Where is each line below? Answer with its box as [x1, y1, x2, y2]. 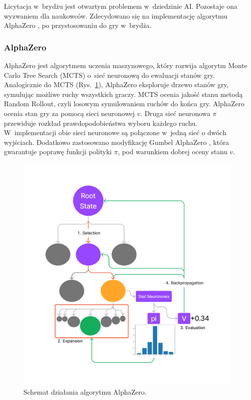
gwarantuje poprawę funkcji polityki [4, 146, 112, 157]
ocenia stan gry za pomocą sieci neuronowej [4, 108, 135, 118]
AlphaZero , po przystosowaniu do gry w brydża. [4, 20, 152, 30]
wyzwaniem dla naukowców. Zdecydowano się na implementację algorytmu [4, 10, 228, 21]
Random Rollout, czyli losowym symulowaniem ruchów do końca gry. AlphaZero [4, 98, 245, 109]
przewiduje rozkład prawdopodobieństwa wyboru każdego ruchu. [4, 118, 198, 128]
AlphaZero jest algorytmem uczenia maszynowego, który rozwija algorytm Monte [4, 60, 248, 70]
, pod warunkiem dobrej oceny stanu [117, 146, 228, 157]
